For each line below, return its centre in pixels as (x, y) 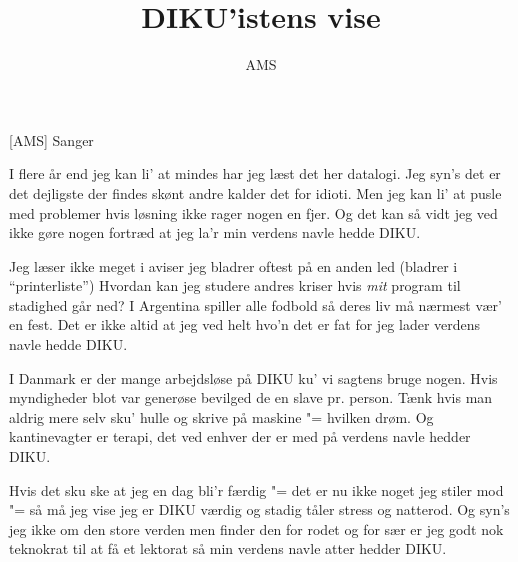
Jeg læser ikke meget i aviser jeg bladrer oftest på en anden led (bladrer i (233, 265)
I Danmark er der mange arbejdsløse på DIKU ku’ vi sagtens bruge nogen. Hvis (253, 377)
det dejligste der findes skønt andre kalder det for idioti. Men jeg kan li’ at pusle (255, 192)
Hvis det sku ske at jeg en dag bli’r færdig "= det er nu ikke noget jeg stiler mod (256, 489)
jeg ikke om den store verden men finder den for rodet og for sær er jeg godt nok (256, 528)
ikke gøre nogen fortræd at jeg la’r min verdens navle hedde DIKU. (215, 232)
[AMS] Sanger (51, 139)
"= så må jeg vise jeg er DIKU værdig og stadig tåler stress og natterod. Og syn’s (259, 509)
